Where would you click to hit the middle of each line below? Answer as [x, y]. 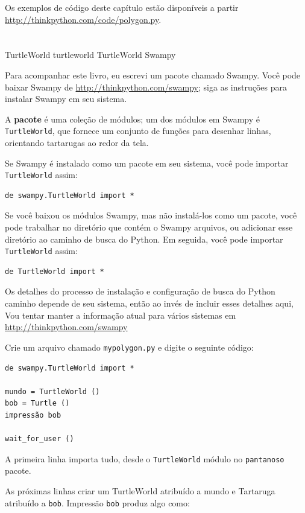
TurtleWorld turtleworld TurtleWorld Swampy [90, 55]
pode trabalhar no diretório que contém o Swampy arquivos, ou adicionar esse [149, 227]
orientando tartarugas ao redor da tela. [77, 142]
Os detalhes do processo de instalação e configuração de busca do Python [140, 291]
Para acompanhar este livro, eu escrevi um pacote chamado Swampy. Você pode [153, 75]
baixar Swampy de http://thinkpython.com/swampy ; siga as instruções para [146, 87]
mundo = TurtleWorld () [52, 391]
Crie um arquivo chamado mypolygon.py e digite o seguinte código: [129, 347]
